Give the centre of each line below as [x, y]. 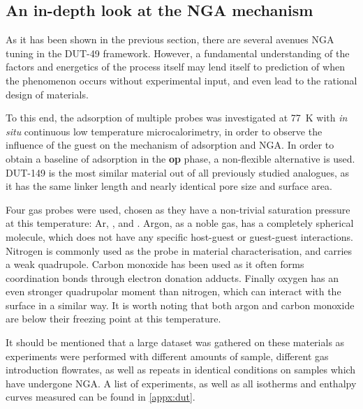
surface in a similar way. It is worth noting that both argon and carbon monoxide [180, 305]
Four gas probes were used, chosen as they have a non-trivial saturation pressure [178, 209]
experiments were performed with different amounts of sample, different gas [167, 356]
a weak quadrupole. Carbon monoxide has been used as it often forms [155, 264]
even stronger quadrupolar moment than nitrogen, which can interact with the [173, 291]
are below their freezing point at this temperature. [113, 319]
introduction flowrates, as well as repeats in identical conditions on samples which [181, 370]
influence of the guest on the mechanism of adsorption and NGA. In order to [170, 145]
